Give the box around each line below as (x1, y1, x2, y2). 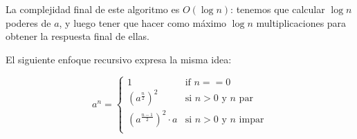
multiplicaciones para (256, 15, 347, 30)
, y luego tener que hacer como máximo (59, 15, 227, 30)
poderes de (6, 15, 51, 30)
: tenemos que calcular (230, 2, 325, 16)
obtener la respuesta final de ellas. (6, 29, 149, 43)
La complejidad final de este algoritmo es (6, 2, 180, 16)
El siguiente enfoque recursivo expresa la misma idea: (6, 52, 232, 66)
